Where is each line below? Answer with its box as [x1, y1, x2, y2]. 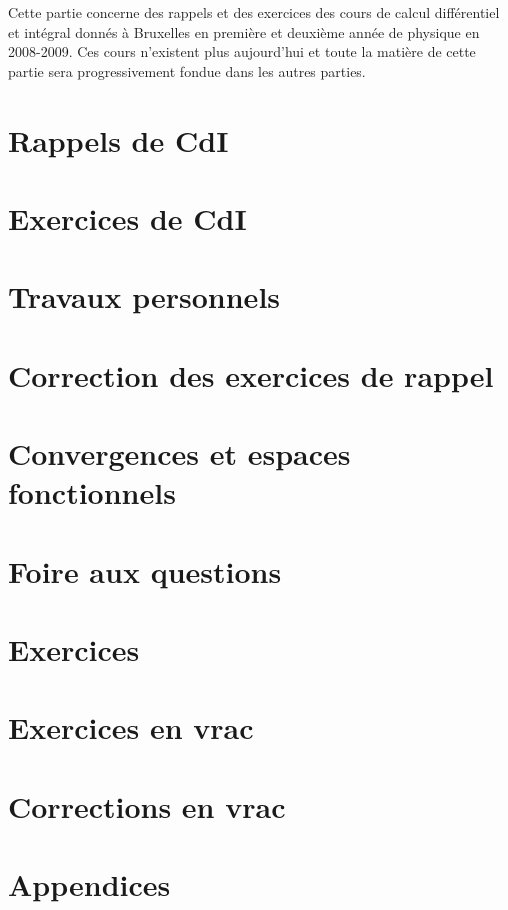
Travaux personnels [8, 276, 281, 317]
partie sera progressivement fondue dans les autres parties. [8, 60, 366, 81]
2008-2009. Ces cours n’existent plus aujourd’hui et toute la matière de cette [8, 41, 476, 62]
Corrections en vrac [8, 785, 286, 826]
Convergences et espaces [8, 433, 351, 474]
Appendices [8, 864, 171, 905]
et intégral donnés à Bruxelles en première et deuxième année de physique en [8, 21, 480, 42]
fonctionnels [8, 472, 176, 513]
